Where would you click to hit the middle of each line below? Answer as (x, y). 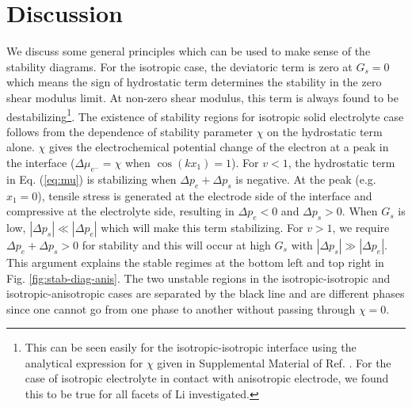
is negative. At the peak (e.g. (306, 179)
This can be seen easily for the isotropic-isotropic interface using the (191, 347)
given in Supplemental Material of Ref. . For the (274, 362)
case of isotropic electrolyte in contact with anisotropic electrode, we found (207, 378)
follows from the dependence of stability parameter (130, 131)
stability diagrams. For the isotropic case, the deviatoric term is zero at (179, 66)
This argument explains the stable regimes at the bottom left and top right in (195, 262)
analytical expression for (84, 362)
